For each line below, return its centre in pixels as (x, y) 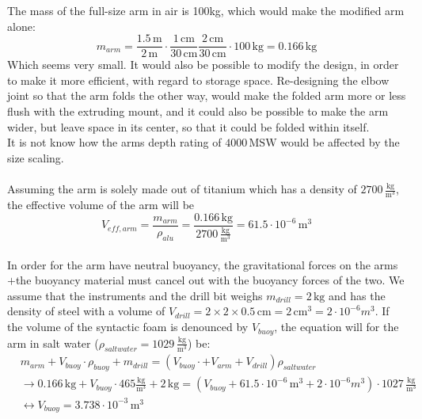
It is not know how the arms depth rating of (114, 142)
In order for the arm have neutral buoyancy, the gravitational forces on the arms (203, 264)
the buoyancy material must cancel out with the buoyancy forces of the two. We (210, 280)
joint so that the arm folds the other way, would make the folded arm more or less (207, 95)
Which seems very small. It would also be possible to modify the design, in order (203, 65)
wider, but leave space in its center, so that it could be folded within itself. (188, 126)
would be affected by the (340, 142)
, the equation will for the (336, 327)
